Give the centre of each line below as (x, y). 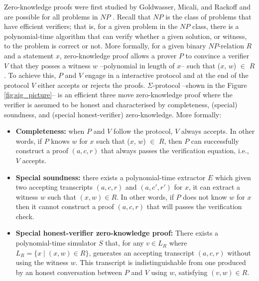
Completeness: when (50, 131)
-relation (231, 46)
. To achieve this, (30, 75)
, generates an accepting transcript (142, 252)
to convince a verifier (217, 55)
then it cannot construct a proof (65, 206)
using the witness (42, 262)
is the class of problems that (208, 16)
